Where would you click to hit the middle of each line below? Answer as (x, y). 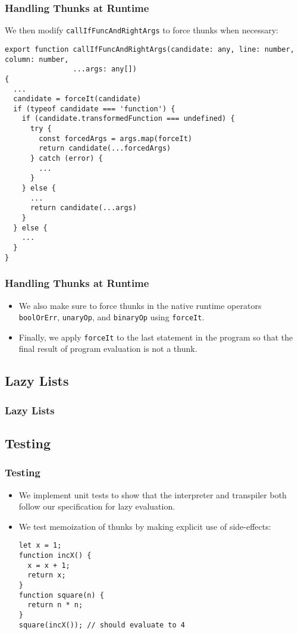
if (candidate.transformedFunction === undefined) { (128, 119)
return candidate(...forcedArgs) (105, 149)
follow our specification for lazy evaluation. (97, 506)
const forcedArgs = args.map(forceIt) (115, 138)
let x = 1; (40, 546)
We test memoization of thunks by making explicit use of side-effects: (145, 526)
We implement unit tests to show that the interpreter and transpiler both (153, 494)
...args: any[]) (105, 69)
